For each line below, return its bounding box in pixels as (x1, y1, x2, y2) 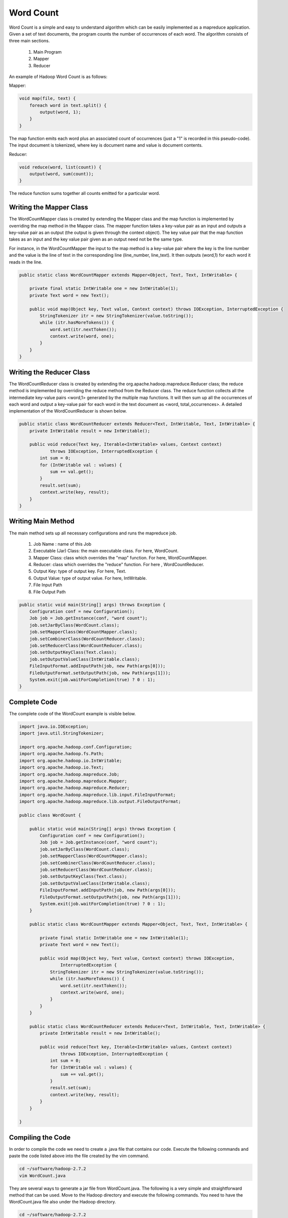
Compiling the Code (9, 1133, 71, 1142)
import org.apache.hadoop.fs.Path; (19, 751, 104, 757)
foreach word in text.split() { (29, 102, 107, 108)
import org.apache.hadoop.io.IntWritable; (19, 758, 122, 763)
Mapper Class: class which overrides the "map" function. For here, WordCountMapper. (33, 554, 208, 560)
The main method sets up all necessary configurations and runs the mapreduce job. (9, 530, 177, 536)
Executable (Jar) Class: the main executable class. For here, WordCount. (33, 548, 179, 554)
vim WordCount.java (19, 1173, 66, 1179)
